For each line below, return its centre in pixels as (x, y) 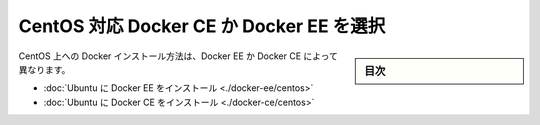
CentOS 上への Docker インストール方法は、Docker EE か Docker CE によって (178, 56)
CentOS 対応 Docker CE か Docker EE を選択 (202, 26)
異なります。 (44, 69)
